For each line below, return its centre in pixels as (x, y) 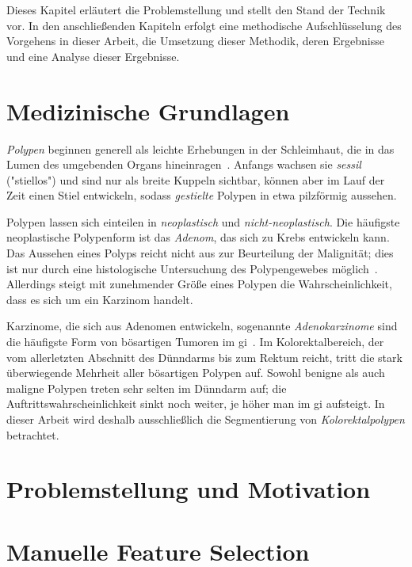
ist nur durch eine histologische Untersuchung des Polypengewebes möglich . (192, 268)
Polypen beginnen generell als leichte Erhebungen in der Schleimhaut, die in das (200, 148)
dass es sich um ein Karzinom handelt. (100, 299)
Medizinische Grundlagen (148, 110)
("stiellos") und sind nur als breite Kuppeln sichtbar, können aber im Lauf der (196, 179)
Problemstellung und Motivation (189, 489)
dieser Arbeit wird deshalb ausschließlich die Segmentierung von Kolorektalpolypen (206, 419)
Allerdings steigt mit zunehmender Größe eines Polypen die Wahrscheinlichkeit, (199, 284)
